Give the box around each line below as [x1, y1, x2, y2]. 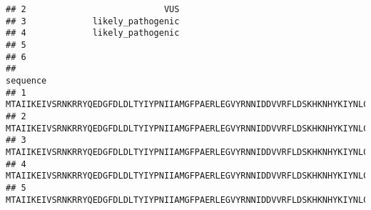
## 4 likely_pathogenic [6, 28, 180, 39]
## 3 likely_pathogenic [6, 16, 180, 26]
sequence [6, 75, 47, 86]
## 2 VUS [6, 4, 180, 14]
